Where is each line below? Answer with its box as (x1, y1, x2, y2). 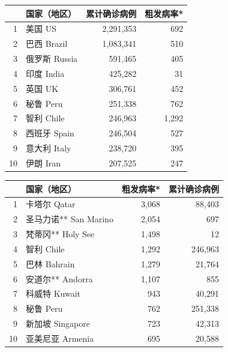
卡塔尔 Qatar (26, 198, 76, 210)
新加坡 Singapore (26, 317, 91, 330)
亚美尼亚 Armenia (26, 332, 94, 344)
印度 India (26, 67, 65, 79)
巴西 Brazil (26, 37, 68, 50)
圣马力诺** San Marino (26, 213, 113, 225)
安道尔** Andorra (26, 272, 93, 285)
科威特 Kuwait (26, 287, 80, 300)
